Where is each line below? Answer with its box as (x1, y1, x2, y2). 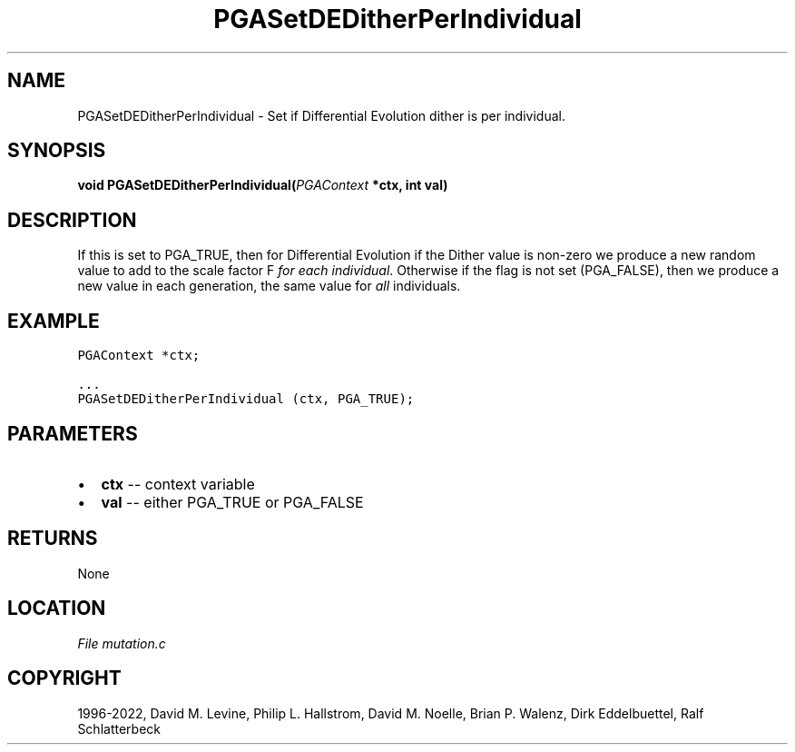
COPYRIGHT (7, 667, 122, 690)
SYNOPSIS (7, 139, 106, 163)
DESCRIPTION (7, 208, 137, 232)
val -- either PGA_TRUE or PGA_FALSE (101, 492, 364, 511)
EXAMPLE (7, 309, 100, 332)
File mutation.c (77, 635, 166, 651)
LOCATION (7, 597, 106, 620)
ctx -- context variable (101, 474, 255, 493)
